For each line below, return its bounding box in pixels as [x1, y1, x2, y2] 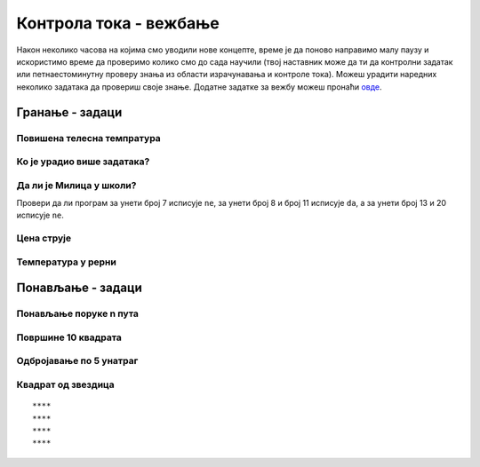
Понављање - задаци [16, 281, 142, 296]
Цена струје [16, 232, 71, 244]
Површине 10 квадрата [16, 331, 122, 344]
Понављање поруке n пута [16, 307, 140, 320]
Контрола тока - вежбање [16, 13, 220, 33]
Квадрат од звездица [16, 378, 115, 391]
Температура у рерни [16, 256, 117, 268]
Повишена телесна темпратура [16, 131, 162, 144]
